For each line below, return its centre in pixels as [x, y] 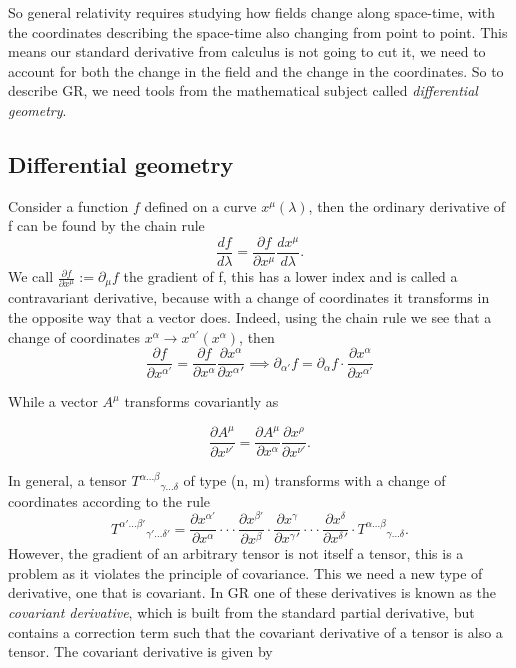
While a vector [53, 401]
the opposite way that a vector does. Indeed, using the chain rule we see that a [250, 317]
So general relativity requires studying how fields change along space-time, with [251, 12]
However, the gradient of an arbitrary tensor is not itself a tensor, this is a [236, 553]
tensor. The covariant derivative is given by [140, 651]
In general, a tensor [67, 480]
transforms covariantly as [201, 401]
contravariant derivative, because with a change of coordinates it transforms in [249, 297]
